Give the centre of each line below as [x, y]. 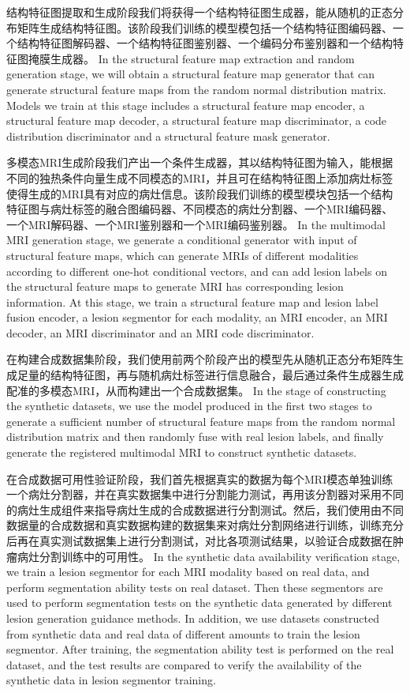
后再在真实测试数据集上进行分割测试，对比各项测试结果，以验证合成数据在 [199, 540]
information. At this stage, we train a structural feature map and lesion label [192, 301]
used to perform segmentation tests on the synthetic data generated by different [199, 603]
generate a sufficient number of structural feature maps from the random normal [201, 421]
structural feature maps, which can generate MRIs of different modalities [183, 255]
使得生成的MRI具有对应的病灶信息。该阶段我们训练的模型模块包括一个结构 [200, 193]
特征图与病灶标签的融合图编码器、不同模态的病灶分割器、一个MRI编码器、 [200, 209]
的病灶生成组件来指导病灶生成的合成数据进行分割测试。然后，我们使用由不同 [205, 509]
